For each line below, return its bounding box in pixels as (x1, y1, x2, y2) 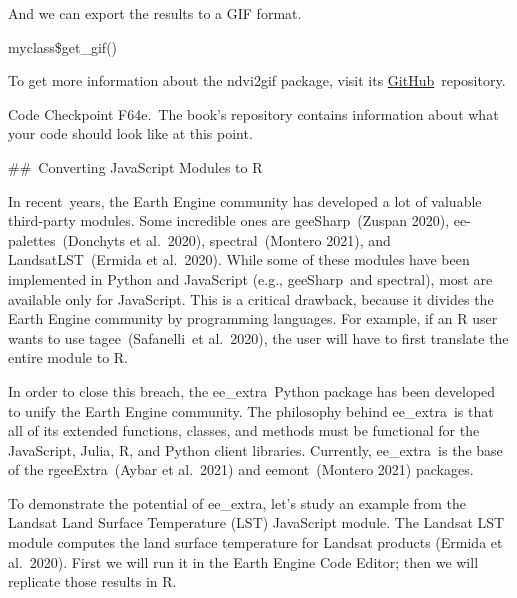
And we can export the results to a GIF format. (8, 3, 302, 23)
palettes (8, 229, 56, 250)
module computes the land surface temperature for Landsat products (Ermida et (8, 532, 503, 553)
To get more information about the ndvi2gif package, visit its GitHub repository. (8, 70, 506, 91)
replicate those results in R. (8, 571, 177, 592)
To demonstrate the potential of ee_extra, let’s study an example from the (8, 492, 467, 513)
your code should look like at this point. (8, 123, 253, 144)
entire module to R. (8, 347, 129, 368)
